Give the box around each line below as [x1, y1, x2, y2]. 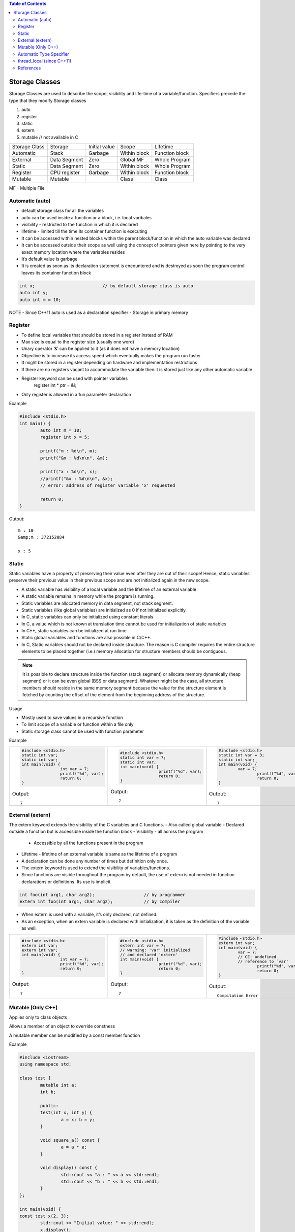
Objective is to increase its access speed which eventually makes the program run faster [21, 352, 201, 358]
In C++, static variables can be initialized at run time [21, 628, 127, 634]
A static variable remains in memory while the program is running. [21, 593, 155, 599]
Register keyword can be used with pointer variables [21, 376, 128, 381]
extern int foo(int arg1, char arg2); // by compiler [19, 899, 180, 904]
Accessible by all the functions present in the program [33, 840, 144, 846]
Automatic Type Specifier [18, 51, 69, 57]
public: [40, 1103, 59, 1108]
